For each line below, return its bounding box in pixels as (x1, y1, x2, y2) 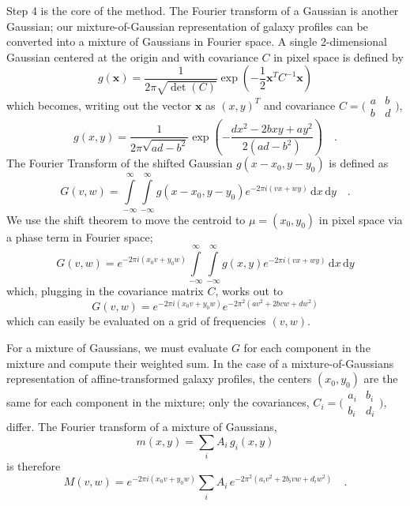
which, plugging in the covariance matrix (6, 283, 204, 299)
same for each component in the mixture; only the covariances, (6, 394, 310, 410)
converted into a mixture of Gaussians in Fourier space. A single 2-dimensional (6, 33, 387, 50)
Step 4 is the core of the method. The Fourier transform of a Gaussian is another (6, 2, 399, 18)
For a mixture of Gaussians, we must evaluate (6, 339, 228, 356)
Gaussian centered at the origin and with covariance (6, 48, 258, 65)
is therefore (6, 458, 61, 474)
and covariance (264, 96, 336, 113)
